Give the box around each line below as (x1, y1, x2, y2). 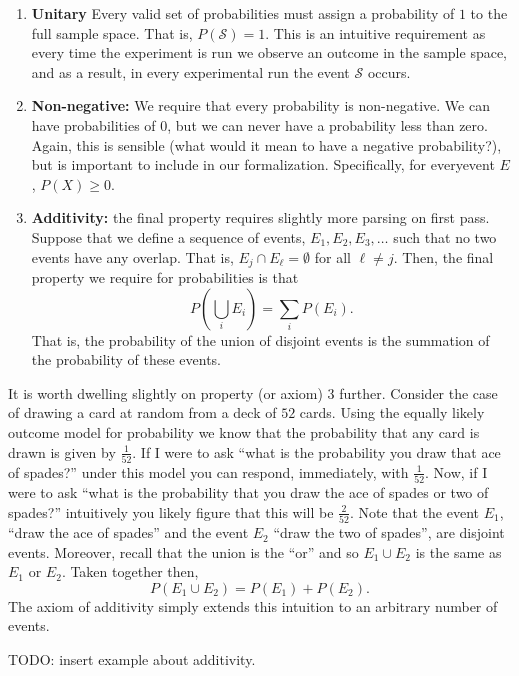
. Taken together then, (61, 561, 199, 582)
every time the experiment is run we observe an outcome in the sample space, (31, 42, 508, 63)
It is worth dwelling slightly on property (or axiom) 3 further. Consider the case (8, 382, 498, 403)
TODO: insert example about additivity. (8, 649, 256, 670)
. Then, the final (393, 246, 494, 267)
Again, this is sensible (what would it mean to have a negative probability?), (31, 134, 502, 155)
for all (314, 246, 351, 267)
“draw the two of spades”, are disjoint (273, 522, 505, 543)
